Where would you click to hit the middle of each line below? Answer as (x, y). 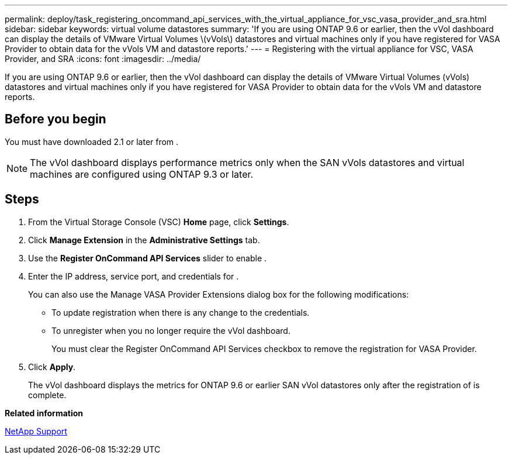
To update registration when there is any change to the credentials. (181, 312)
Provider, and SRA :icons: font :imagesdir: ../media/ (103, 59)
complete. (47, 395)
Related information (44, 413)
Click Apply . (52, 367)
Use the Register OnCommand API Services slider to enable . (148, 258)
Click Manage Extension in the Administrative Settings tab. (144, 240)
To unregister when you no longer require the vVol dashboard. (171, 330)
